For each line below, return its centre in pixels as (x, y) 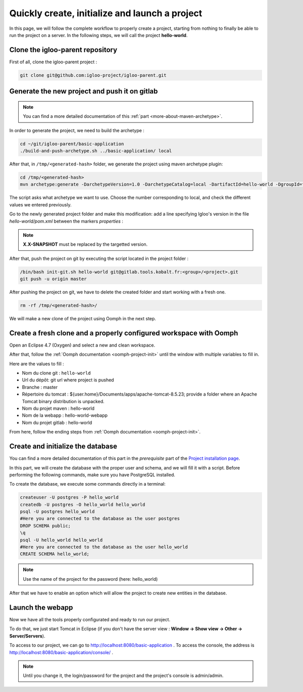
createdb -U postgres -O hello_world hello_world (83, 504)
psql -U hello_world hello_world (61, 540)
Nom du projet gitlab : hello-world (57, 422)
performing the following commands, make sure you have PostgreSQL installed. (92, 474)
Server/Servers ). (27, 636)
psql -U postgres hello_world (57, 512)
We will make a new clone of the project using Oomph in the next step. (83, 318)
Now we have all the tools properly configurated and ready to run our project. (90, 620)
